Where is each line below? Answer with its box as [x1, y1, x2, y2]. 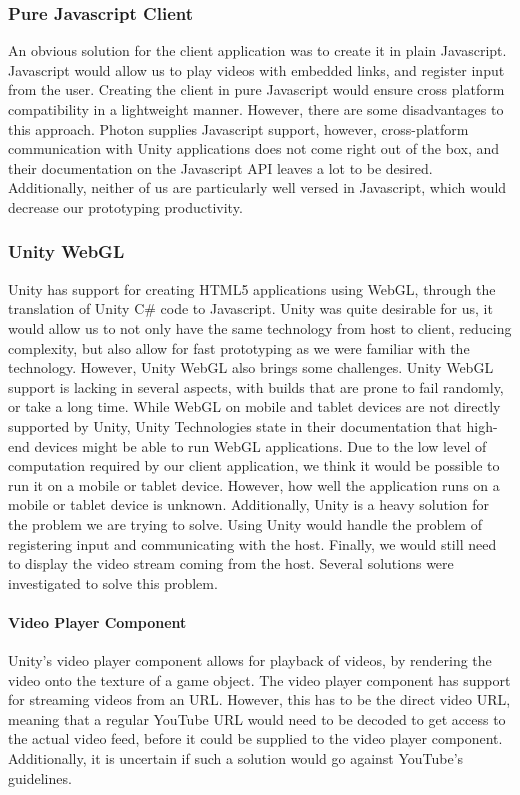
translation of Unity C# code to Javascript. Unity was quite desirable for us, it [8, 298, 493, 319]
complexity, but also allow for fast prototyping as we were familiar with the [8, 337, 470, 358]
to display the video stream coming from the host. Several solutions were [8, 553, 454, 574]
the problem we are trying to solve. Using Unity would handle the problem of [8, 513, 482, 534]
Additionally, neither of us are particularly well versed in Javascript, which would [8, 177, 507, 198]
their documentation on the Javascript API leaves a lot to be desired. [8, 157, 433, 178]
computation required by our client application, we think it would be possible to [8, 455, 500, 476]
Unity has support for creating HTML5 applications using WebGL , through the [8, 278, 496, 299]
